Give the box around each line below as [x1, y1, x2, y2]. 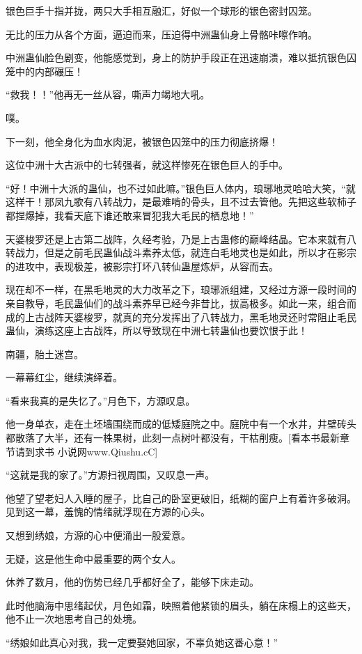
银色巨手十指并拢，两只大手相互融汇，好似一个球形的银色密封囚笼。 [6, 3, 317, 17]
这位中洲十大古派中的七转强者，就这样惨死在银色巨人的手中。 [6, 157, 288, 172]
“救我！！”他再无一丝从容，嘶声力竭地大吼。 [6, 87, 210, 102]
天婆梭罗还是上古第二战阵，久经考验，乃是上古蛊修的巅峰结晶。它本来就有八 [6, 231, 356, 246]
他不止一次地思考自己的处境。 [6, 612, 142, 626]
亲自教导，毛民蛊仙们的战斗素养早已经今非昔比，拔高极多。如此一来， [6, 295, 327, 310]
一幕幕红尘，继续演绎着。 [6, 370, 123, 384]
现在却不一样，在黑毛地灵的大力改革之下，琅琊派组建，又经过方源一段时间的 [6, 282, 356, 297]
